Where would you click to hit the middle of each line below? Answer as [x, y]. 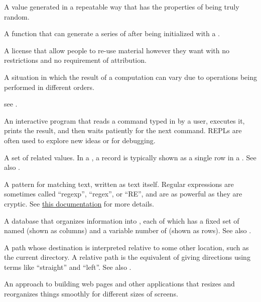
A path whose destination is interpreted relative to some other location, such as [126, 247]
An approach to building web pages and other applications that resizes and [119, 284]
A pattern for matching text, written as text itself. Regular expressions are [119, 184]
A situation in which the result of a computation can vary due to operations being [130, 77]
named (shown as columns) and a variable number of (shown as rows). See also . [128, 230]
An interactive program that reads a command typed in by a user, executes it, [124, 120]
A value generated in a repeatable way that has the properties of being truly [122, 7]
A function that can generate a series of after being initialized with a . [112, 33]
